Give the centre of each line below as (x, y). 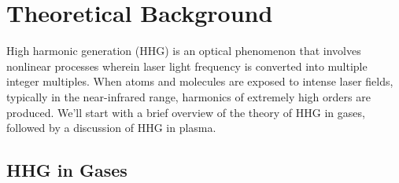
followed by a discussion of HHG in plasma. (111, 128)
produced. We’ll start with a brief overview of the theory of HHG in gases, (186, 112)
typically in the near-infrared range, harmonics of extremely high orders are (188, 96)
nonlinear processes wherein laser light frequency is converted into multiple (187, 66)
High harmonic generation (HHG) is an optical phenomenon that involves (184, 51)
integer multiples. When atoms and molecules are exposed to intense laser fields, (200, 81)
